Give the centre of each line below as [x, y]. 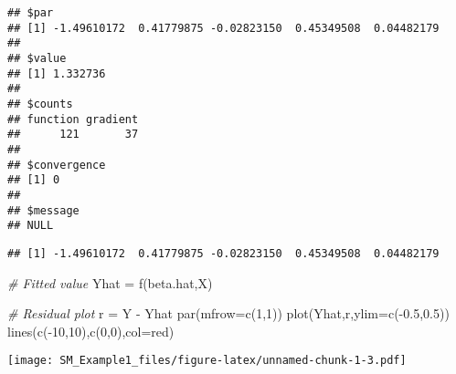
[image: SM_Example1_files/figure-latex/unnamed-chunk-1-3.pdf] [207, 361]
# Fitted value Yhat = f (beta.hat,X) [110, 282]
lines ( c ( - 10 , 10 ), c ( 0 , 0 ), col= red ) [91, 331]
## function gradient [73, 119]
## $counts [40, 104]
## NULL [31, 226]
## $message [43, 210]
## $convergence [57, 165]
